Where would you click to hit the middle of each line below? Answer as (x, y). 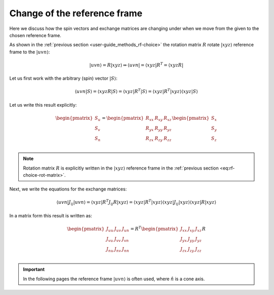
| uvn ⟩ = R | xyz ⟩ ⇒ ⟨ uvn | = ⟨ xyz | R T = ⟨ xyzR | (136, 65)
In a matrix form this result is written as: (51, 216)
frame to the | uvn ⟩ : (30, 52)
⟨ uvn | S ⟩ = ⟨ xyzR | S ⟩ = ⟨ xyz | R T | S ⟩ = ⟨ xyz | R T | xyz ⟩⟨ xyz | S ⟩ (136, 91)
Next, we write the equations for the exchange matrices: (68, 189)
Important (34, 270)
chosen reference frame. (35, 35)
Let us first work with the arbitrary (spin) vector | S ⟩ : (63, 78)
